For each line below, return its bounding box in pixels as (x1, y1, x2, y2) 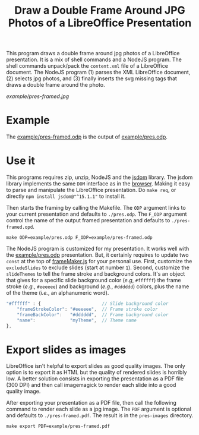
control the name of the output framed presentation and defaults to (6, 217, 170, 224)
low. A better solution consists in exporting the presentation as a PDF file (6, 375, 184, 382)
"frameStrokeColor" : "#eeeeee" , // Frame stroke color (17, 306, 159, 312)
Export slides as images (6, 343, 127, 357)
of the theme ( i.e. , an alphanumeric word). (6, 289, 109, 297)
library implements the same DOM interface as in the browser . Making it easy (6, 180, 191, 187)
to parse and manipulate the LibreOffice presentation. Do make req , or (6, 187, 176, 194)
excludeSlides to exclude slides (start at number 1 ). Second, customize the (6, 264, 190, 271)
